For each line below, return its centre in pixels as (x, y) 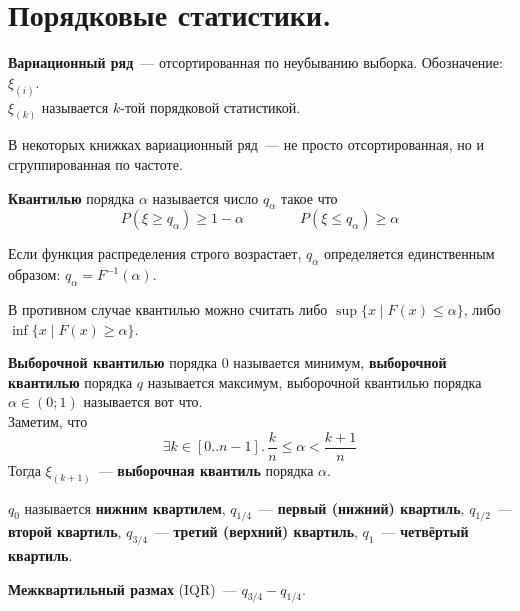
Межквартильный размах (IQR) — (122, 588)
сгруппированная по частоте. (95, 164)
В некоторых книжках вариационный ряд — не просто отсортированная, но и (246, 144)
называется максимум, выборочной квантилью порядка (314, 381)
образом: (34, 274)
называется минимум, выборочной (340, 362)
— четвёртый (425, 531)
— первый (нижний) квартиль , (362, 507)
